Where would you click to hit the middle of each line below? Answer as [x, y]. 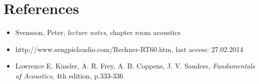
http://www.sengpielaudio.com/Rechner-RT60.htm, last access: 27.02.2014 [129, 49]
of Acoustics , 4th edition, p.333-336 [69, 75]
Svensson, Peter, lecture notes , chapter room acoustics [98, 32]
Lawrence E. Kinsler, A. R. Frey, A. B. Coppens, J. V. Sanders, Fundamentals [135, 66]
